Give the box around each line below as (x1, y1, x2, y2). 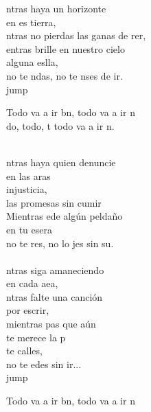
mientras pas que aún (6, 317, 96, 331)
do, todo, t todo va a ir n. (6, 118, 115, 133)
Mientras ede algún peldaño (6, 209, 123, 223)
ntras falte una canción (6, 289, 103, 304)
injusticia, (6, 182, 47, 196)
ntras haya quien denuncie (6, 154, 116, 169)
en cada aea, (6, 276, 58, 290)
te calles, (6, 343, 43, 358)
